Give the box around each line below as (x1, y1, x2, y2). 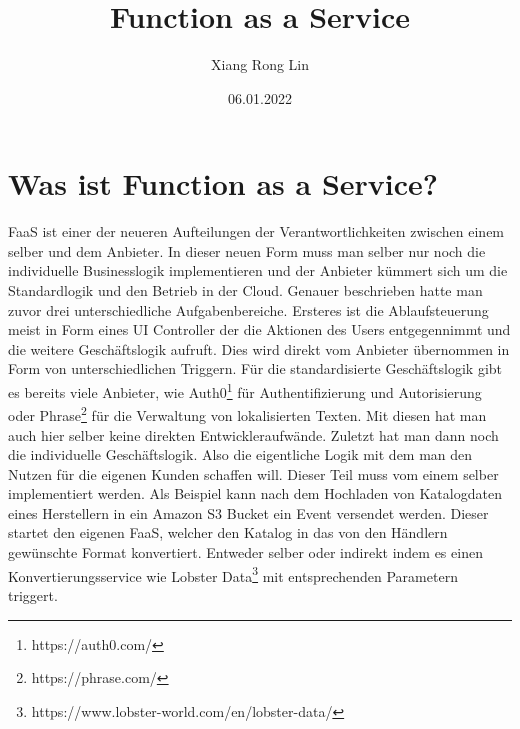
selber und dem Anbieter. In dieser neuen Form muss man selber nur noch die (8, 240, 486, 261)
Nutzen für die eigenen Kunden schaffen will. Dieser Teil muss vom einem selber (8, 463, 499, 484)
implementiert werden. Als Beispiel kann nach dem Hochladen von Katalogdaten (8, 483, 502, 504)
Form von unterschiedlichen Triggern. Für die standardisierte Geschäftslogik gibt (8, 358, 503, 379)
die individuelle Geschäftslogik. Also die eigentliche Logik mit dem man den (8, 444, 473, 465)
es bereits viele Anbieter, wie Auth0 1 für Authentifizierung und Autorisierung (8, 379, 482, 402)
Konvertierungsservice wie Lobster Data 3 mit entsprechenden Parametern (8, 562, 458, 586)
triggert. (8, 584, 58, 605)
